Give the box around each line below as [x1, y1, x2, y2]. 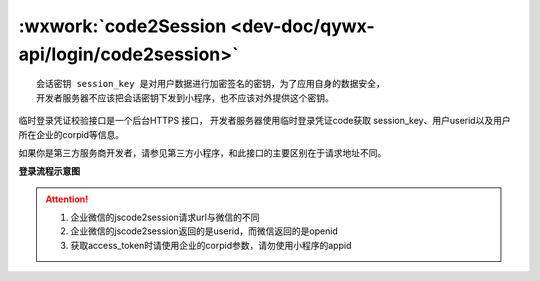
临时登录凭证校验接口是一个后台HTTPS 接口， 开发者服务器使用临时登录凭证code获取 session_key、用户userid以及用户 [18, 115, 511, 127]
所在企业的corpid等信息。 [18, 128, 125, 140]
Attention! [45, 193, 89, 205]
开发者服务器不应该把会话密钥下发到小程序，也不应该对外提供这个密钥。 [36, 92, 334, 104]
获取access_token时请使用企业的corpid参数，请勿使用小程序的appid [70, 239, 352, 251]
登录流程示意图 [18, 165, 80, 177]
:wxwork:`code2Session [18, 15, 227, 37]
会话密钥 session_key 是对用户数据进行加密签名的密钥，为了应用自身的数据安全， [36, 78, 385, 90]
